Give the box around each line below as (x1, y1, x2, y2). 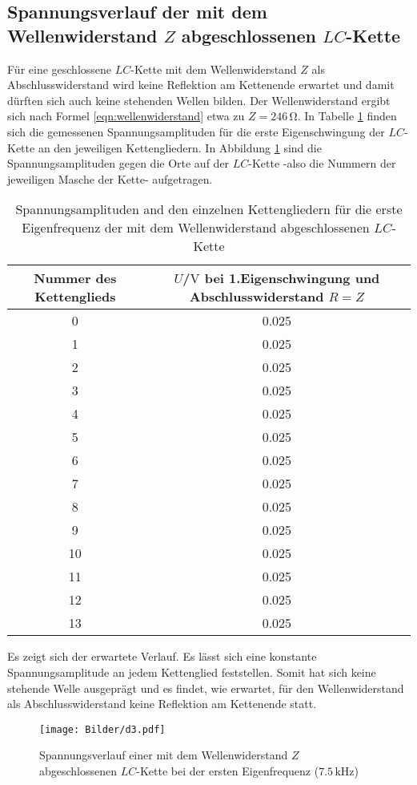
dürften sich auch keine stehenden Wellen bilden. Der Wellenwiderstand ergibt (7, 91, 391, 108)
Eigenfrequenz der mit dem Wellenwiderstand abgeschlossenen (22, 218, 370, 237)
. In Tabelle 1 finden (297, 107, 397, 124)
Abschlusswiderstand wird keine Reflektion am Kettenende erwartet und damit (7, 76, 395, 93)
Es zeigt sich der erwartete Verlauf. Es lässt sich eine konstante (7, 648, 317, 665)
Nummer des (34, 269, 117, 288)
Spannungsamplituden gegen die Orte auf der (7, 155, 230, 172)
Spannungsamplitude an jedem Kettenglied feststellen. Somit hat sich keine (7, 663, 376, 680)
